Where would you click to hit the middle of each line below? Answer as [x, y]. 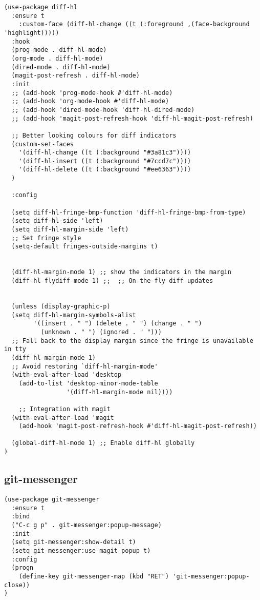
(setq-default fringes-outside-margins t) [85, 247]
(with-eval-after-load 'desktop [67, 375]
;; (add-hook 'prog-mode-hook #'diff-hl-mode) [92, 93]
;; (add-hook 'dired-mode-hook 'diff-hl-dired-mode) [103, 110]
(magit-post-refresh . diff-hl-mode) [75, 76]
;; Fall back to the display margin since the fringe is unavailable [132, 341]
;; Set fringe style [46, 238]
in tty [15, 349]
